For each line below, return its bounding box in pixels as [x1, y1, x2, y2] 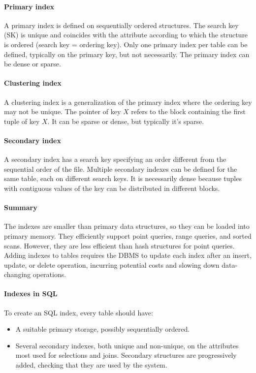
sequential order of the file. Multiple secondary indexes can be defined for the [4, 163, 237, 174]
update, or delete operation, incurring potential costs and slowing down [4, 259, 220, 270]
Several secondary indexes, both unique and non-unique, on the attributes [15, 340, 239, 350]
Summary [4, 202, 37, 213]
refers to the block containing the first [131, 106, 246, 117]
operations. [32, 269, 66, 280]
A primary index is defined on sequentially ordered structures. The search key [4, 20, 239, 30]
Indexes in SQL [4, 288, 58, 299]
